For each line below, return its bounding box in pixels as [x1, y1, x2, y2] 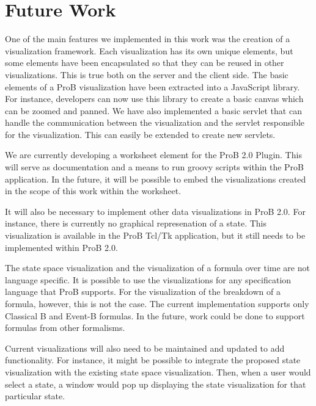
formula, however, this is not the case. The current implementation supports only [5, 297, 309, 310]
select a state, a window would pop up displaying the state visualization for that [5, 377, 306, 390]
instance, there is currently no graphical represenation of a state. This [5, 217, 267, 230]
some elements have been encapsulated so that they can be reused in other [5, 56, 284, 69]
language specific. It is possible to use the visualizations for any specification [5, 273, 292, 286]
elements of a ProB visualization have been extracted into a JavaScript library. [5, 80, 300, 93]
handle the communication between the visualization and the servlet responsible [5, 116, 304, 129]
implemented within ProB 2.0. [5, 241, 118, 253]
